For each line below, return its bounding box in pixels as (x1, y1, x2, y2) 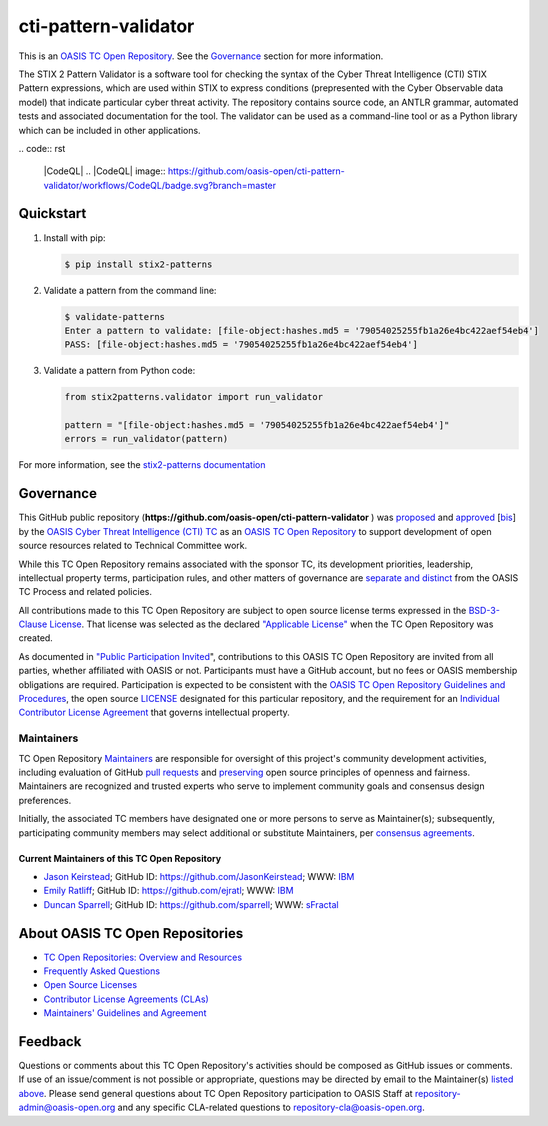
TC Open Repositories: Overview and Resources (43, 951, 243, 963)
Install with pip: (43, 231, 106, 244)
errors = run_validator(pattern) (64, 433, 229, 445)
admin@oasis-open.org (18, 1101, 116, 1114)
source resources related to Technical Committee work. (18, 540, 248, 552)
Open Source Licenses (43, 979, 138, 991)
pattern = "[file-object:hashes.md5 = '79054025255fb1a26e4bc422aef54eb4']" (64, 420, 450, 431)
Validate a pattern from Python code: (43, 365, 196, 377)
